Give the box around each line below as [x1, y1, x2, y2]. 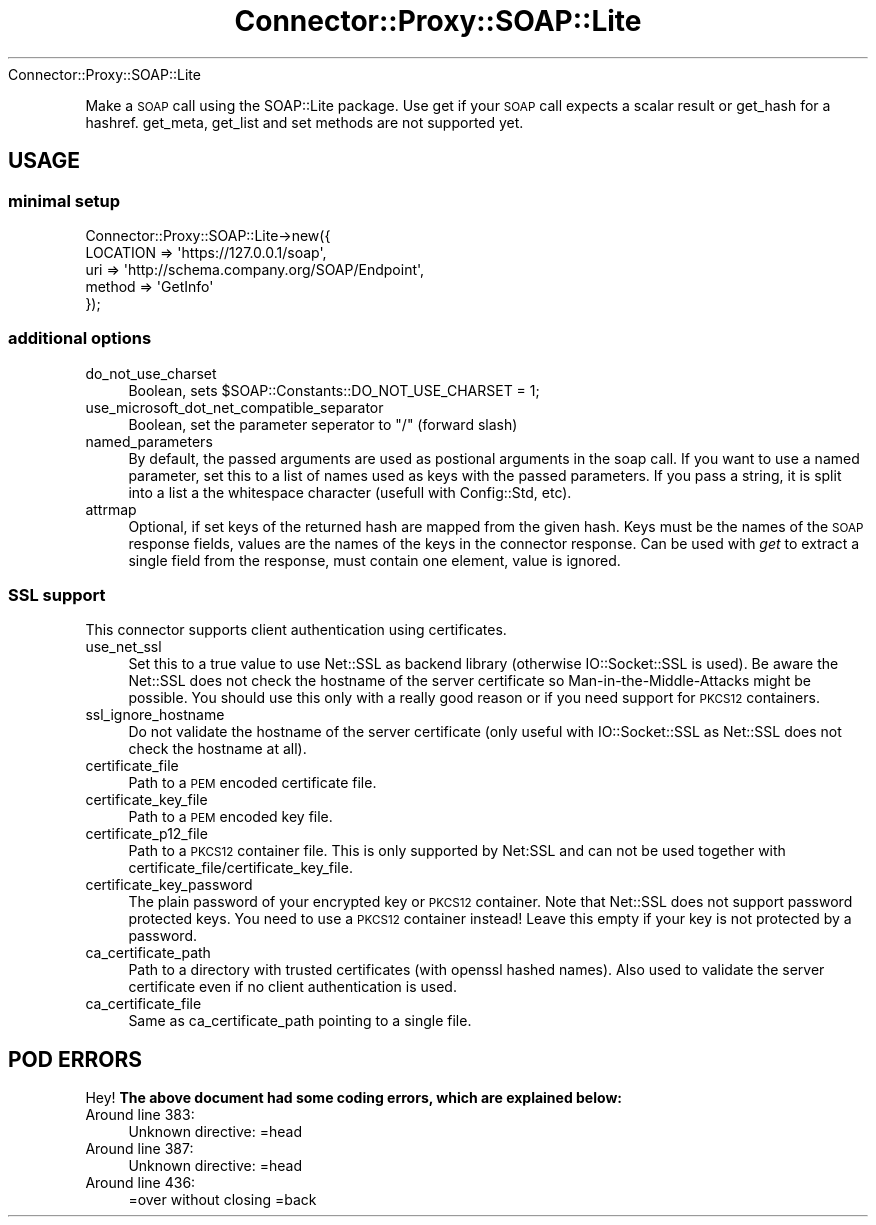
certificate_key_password [85, 876, 253, 894]
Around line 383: [85, 1106, 195, 1124]
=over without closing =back [128, 1191, 317, 1209]
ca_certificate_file [85, 995, 202, 1013]
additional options [8, 328, 152, 349]
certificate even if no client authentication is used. [128, 978, 457, 996]
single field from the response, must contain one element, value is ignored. [128, 551, 621, 569]
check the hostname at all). [128, 740, 307, 758]
